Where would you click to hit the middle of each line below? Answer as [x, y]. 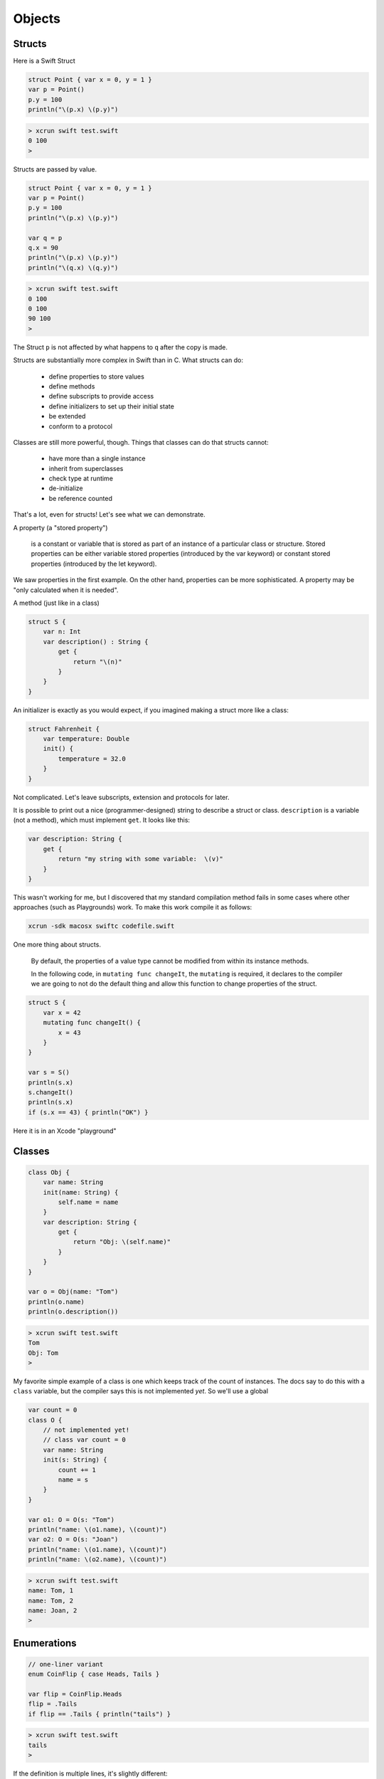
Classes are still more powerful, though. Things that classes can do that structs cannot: [141, 442]
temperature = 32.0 [92, 759]
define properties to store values [97, 376]
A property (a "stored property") [60, 527]
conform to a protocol [81, 426]
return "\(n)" [97, 661]
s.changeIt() [51, 1092]
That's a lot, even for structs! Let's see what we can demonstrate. [109, 514]
